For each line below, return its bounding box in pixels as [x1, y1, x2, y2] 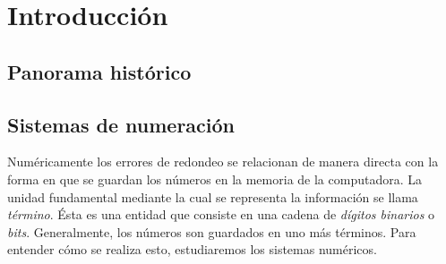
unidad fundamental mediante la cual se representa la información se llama [7, 187, 418, 206]
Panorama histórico [7, 57, 192, 85]
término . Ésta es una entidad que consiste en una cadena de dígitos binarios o [7, 205, 435, 224]
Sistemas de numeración [7, 110, 236, 138]
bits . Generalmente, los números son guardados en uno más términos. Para [7, 222, 416, 241]
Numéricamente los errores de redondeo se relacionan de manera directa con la [7, 152, 439, 171]
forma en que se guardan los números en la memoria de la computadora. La [7, 169, 422, 188]
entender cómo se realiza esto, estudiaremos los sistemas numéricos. [7, 240, 377, 259]
